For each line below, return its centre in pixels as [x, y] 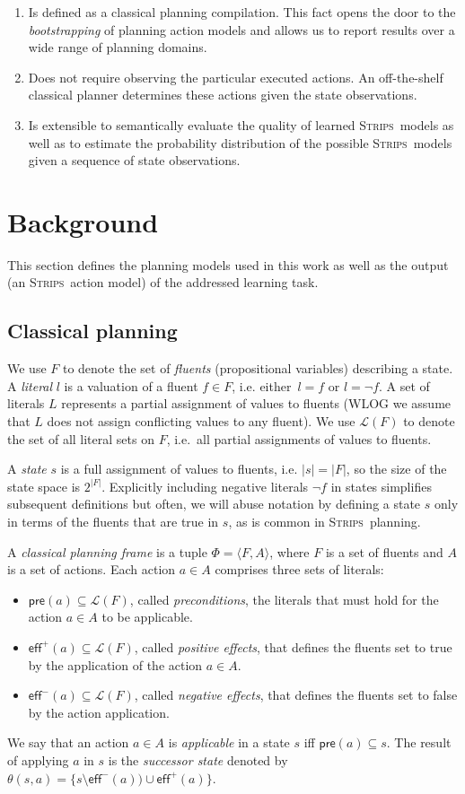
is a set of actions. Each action [92, 569]
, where [290, 551]
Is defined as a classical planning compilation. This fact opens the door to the [242, 12]
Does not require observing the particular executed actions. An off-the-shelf [236, 77]
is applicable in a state [229, 742]
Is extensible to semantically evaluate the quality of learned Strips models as [241, 124]
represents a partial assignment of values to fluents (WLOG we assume [256, 403]
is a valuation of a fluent [131, 385]
